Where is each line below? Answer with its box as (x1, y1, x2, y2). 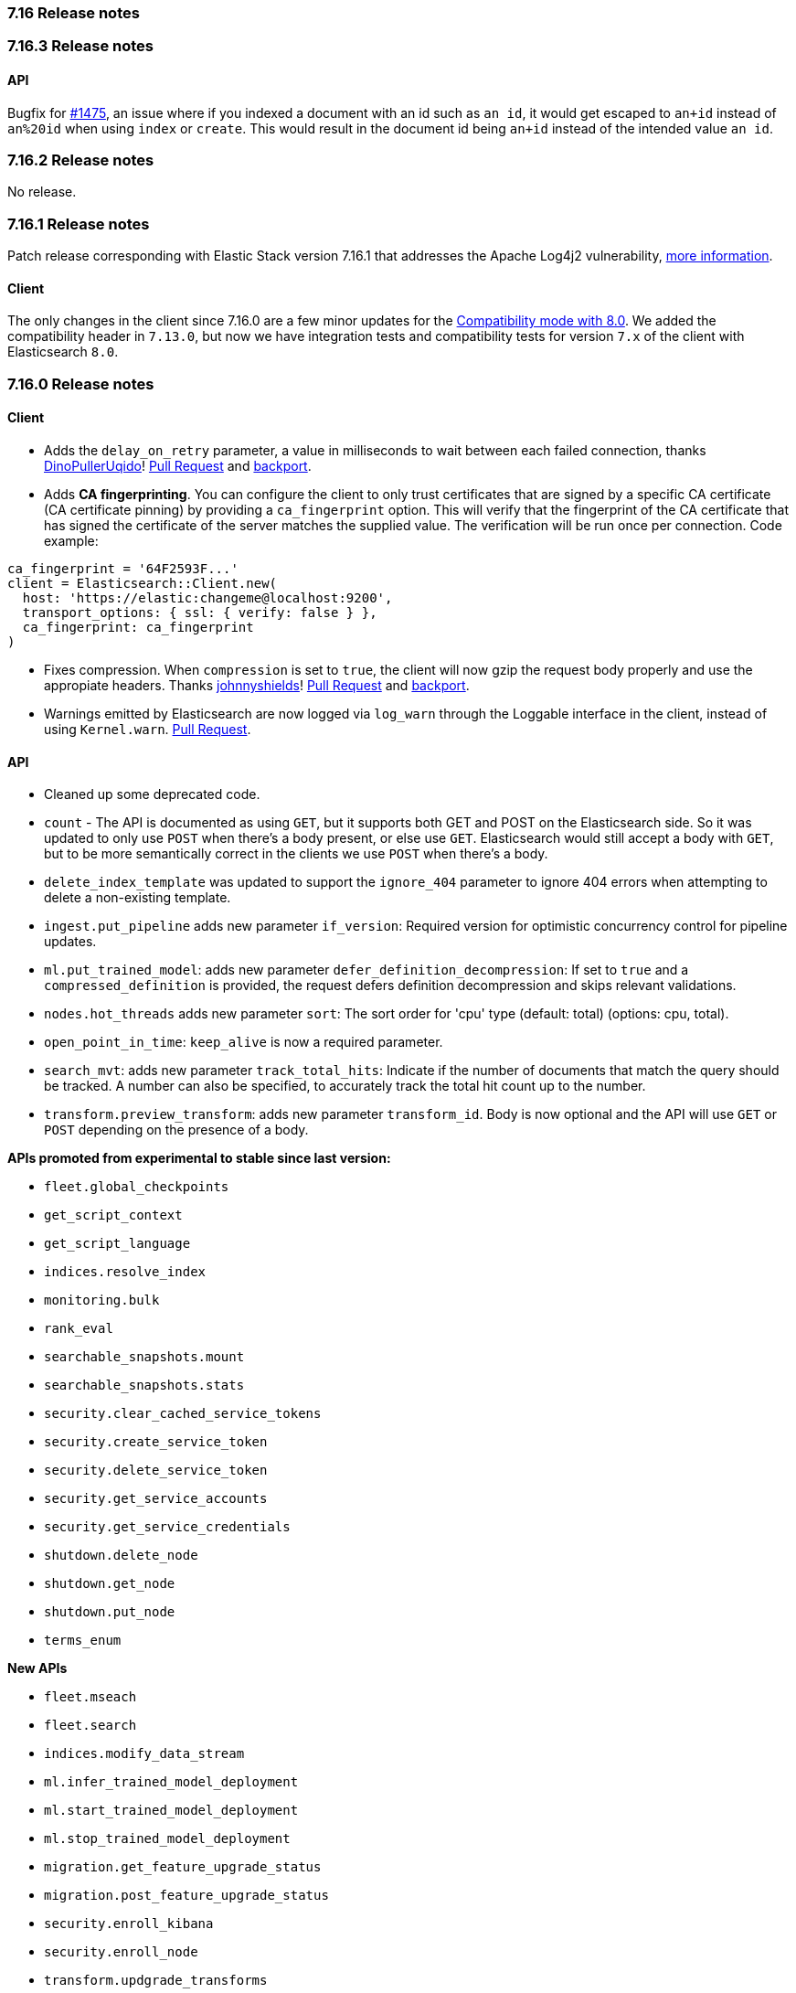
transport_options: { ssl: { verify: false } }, (22, 604, 377, 620)
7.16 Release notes (7, 4, 140, 22)
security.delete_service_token (44, 1463, 268, 1478)
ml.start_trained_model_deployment (44, 1803, 299, 1818)
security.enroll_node (44, 1945, 198, 1960)
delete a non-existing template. (44, 890, 231, 906)
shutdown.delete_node (44, 1548, 198, 1563)
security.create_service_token (44, 1434, 268, 1450)
